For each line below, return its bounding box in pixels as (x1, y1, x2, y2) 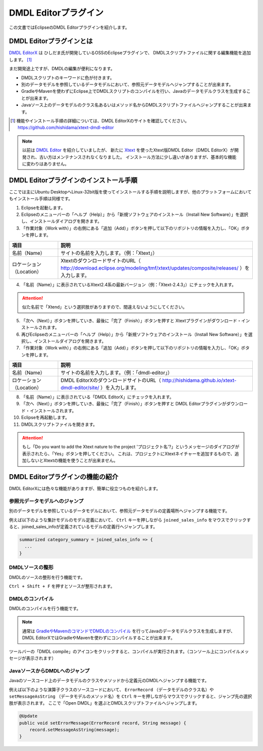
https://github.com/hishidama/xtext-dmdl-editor (18, 125, 114, 130)
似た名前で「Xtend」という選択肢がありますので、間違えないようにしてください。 (22, 304, 188, 310)
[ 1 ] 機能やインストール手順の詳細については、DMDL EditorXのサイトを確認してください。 (10, 118, 189, 124)
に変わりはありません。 (22, 161, 69, 167)
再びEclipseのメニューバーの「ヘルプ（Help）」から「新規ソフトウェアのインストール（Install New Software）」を (21, 331, 248, 337)
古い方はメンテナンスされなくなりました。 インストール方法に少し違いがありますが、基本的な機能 (39, 154, 237, 160)
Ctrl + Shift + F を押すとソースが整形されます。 (9, 583, 115, 589)
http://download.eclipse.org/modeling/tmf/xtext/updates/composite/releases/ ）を (60, 264, 250, 271)
